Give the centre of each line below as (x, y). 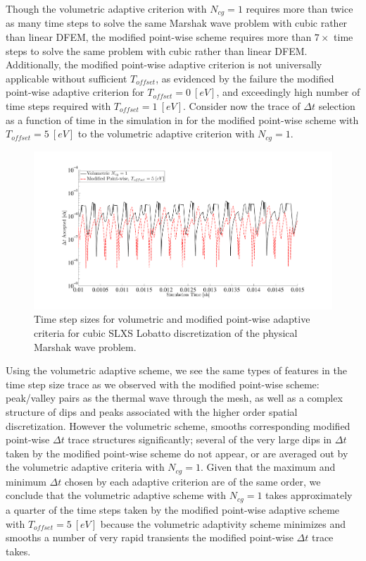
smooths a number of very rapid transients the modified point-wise (150, 537)
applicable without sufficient (67, 78)
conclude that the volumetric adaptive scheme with (116, 495)
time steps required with (58, 106)
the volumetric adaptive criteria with (85, 467)
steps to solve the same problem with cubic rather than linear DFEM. (157, 50)
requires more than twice (299, 8)
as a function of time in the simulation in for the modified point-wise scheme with (182, 119)
